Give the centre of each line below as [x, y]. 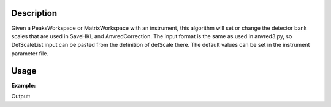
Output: [21, 96]
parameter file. [30, 53]
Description [34, 13]
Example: [24, 85]
